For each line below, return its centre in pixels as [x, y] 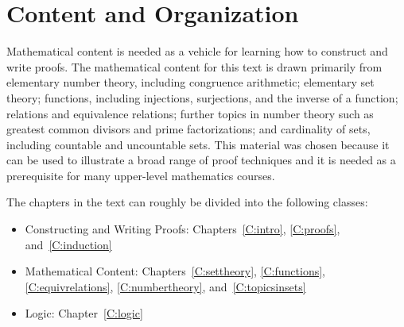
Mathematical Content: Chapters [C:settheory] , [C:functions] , [175, 271]
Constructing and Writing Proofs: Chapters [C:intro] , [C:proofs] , [183, 229]
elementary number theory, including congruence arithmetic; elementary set [190, 82]
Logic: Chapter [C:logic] [84, 313]
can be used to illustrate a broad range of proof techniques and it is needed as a [201, 160]
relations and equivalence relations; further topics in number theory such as [190, 113]
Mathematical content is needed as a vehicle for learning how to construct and [197, 51]
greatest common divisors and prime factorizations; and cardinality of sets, [188, 129]
